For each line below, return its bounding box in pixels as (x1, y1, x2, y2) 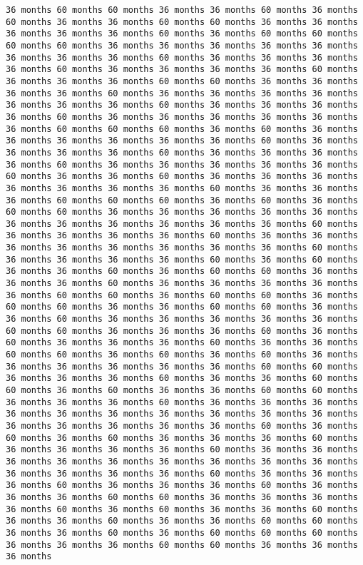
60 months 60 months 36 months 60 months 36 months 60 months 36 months (6, 350, 358, 360)
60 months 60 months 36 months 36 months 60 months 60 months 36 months (6, 302, 358, 312)
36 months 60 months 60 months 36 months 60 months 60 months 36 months (6, 290, 358, 300)
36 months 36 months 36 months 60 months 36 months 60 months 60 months (6, 29, 358, 39)
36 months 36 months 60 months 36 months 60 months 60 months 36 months (6, 266, 358, 277)
